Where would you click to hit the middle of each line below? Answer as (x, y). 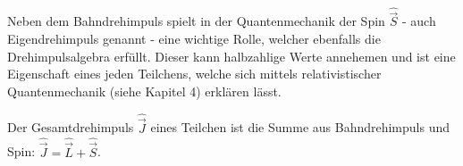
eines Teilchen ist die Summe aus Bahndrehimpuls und (300, 127)
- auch (419, 21)
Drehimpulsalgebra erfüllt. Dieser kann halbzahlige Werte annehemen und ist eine (231, 56)
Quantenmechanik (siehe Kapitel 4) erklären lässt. (144, 91)
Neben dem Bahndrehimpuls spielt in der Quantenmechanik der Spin (196, 21)
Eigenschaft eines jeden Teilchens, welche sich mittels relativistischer (194, 74)
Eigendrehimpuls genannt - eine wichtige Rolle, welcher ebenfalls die (194, 39)
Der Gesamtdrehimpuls (71, 127)
